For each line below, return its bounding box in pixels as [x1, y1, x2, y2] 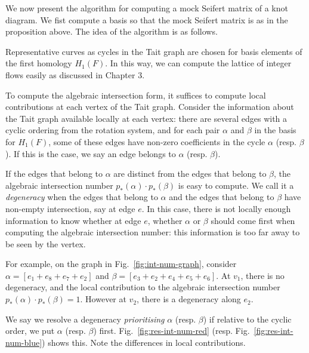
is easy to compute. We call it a [178, 179, 294, 191]
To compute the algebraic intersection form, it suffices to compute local [5, 88, 266, 101]
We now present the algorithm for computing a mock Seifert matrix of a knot [5, 2, 288, 14]
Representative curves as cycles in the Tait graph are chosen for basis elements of [5, 45, 302, 57]
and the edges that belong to [169, 191, 274, 203]
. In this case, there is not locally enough [141, 202, 291, 214]
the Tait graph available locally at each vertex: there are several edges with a [5, 112, 288, 124]
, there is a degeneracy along [137, 293, 241, 305]
